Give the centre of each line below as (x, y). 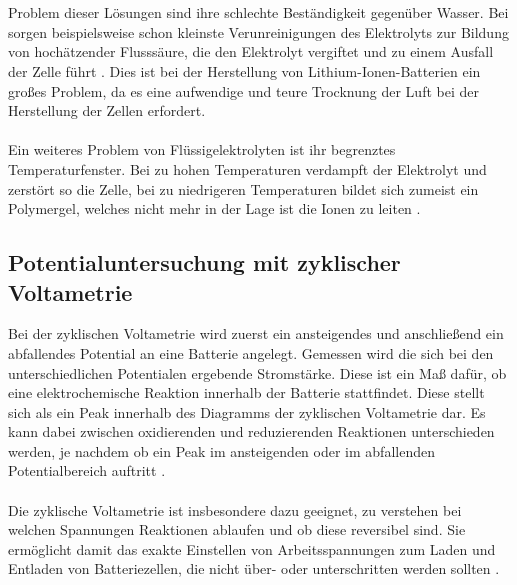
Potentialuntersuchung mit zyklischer (204, 262)
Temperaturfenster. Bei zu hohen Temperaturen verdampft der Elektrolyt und (247, 168)
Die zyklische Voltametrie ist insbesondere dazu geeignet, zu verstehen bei (235, 509)
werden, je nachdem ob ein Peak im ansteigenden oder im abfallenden (221, 450)
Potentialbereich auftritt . (87, 470)
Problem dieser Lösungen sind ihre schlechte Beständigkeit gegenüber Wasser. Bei (258, 12)
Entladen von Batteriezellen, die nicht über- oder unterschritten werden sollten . (254, 568)
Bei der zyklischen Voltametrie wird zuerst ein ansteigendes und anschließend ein (256, 333)
